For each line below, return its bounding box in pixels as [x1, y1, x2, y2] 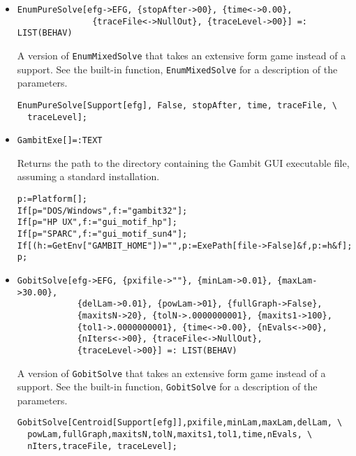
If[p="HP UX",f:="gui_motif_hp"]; [17, 217, 177, 228]
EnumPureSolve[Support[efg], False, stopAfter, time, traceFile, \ [17, 100, 337, 110]
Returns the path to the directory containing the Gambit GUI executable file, [17, 155, 350, 170]
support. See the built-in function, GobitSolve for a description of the [17, 379, 318, 394]
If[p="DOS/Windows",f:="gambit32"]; [17, 205, 188, 216]
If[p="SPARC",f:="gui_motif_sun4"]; [17, 229, 188, 239]
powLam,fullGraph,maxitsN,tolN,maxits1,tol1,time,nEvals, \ [27, 429, 313, 440]
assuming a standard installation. [17, 169, 160, 184]
